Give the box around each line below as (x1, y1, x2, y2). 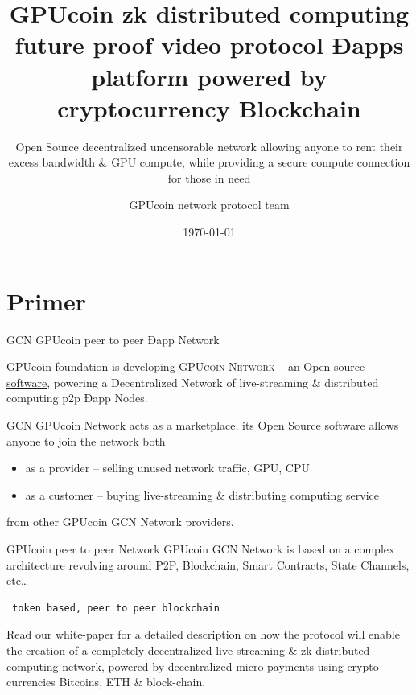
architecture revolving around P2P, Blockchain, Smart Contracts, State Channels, (6, 556, 410, 573)
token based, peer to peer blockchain (12, 602, 220, 614)
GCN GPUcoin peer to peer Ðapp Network (6, 331, 220, 347)
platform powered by (91, 60, 327, 93)
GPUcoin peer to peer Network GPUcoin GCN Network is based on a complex (6, 540, 395, 557)
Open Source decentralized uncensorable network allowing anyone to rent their (15, 138, 403, 154)
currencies (6, 673, 56, 690)
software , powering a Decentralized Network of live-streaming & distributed (6, 373, 379, 390)
